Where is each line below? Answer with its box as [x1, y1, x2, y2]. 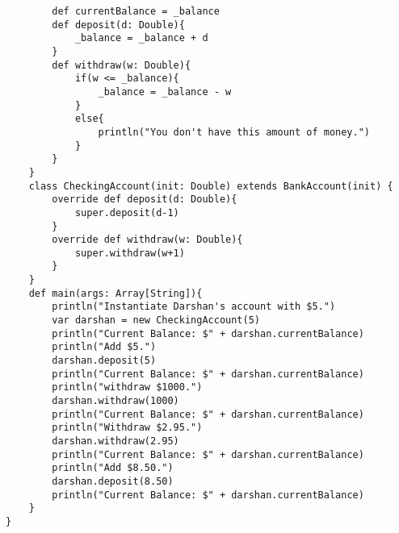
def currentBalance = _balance [52, 6, 220, 17]
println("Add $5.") [52, 341, 157, 353]
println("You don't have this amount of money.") [98, 126, 371, 138]
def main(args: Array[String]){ [28, 287, 203, 299]
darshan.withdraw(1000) [52, 395, 179, 407]
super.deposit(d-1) [74, 206, 179, 219]
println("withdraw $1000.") [52, 381, 203, 394]
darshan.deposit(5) [52, 355, 157, 367]
